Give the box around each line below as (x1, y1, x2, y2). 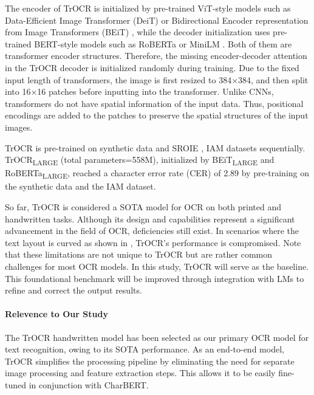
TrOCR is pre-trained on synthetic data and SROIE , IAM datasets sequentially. (5, 141, 305, 154)
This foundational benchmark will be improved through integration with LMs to (5, 272, 304, 284)
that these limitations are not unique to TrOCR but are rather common (5, 248, 272, 261)
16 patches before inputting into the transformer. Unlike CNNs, (37, 85, 274, 98)
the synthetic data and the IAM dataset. (5, 180, 156, 193)
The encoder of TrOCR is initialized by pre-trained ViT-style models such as (5, 2, 291, 14)
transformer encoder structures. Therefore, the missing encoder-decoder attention (5, 49, 307, 62)
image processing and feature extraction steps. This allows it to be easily (5, 366, 276, 379)
